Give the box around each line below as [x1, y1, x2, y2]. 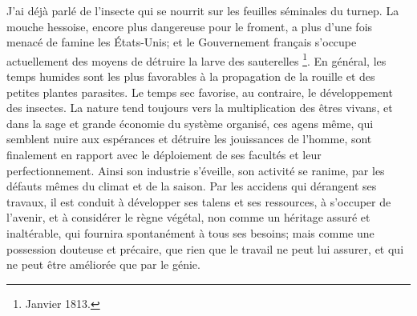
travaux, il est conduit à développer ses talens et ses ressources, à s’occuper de [6, 193, 391, 210]
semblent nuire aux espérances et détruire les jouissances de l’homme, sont [6, 130, 372, 147]
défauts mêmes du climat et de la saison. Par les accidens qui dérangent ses [6, 178, 377, 194]
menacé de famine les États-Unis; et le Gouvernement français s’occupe [6, 34, 357, 50]
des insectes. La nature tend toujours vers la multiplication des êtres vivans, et [6, 99, 393, 116]
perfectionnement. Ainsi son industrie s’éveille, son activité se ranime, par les [6, 162, 385, 178]
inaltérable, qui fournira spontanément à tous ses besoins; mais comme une [6, 224, 374, 241]
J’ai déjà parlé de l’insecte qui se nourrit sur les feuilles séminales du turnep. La [6, 2, 399, 18]
